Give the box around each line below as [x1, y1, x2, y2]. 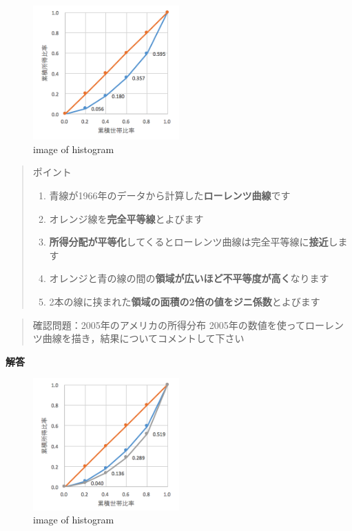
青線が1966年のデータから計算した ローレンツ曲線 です [49, 188, 291, 202]
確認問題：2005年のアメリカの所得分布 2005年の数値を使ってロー [32, 317, 325, 332]
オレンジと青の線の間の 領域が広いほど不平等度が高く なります [49, 271, 329, 285]
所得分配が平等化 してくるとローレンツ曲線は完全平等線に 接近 [49, 234, 329, 249]
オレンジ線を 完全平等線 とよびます [49, 211, 204, 226]
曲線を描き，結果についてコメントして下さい [42, 331, 245, 345]
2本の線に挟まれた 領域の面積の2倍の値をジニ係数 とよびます [49, 294, 320, 308]
